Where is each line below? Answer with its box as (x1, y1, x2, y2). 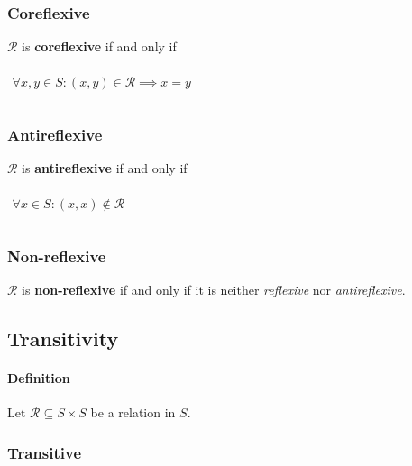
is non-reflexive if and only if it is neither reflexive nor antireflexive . (22, 280, 406, 299)
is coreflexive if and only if (22, 37, 177, 56)
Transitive (7, 441, 82, 463)
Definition (7, 369, 70, 388)
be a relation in (90, 403, 176, 422)
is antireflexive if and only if (22, 159, 188, 178)
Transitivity (7, 324, 119, 352)
